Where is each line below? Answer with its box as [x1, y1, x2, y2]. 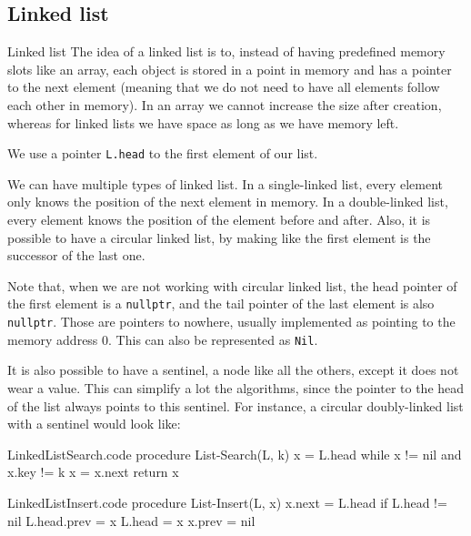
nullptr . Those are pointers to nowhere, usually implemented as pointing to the [7, 312, 456, 331]
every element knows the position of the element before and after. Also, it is [7, 210, 431, 229]
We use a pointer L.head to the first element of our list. [7, 144, 318, 163]
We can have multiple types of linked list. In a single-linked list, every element [7, 174, 444, 193]
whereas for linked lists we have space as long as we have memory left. [7, 113, 399, 132]
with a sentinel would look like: [7, 414, 181, 433]
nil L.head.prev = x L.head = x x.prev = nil [7, 511, 256, 530]
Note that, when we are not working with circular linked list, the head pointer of [7, 276, 457, 295]
